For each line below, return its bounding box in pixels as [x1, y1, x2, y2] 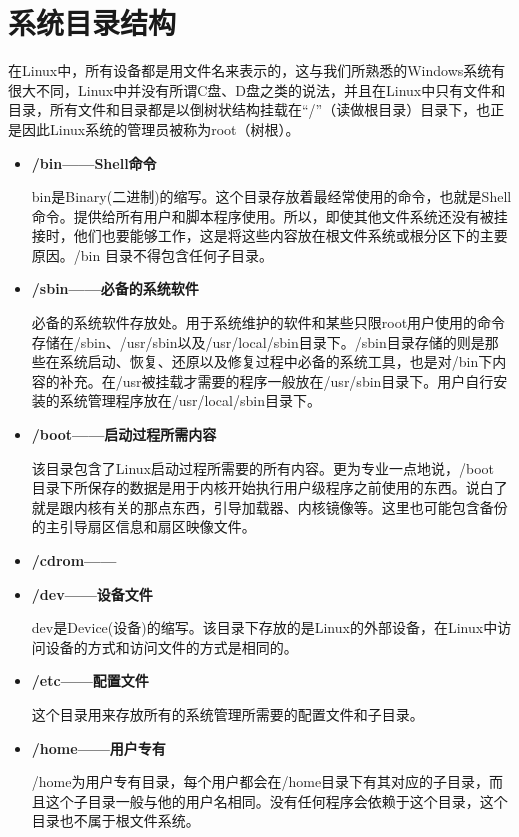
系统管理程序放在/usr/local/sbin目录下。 [59, 390, 321, 411]
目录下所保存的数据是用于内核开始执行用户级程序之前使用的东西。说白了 [31, 477, 508, 498]
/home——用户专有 [31, 737, 166, 758]
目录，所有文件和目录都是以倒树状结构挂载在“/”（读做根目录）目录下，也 [8, 99, 491, 120]
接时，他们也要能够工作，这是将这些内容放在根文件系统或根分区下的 [31, 225, 480, 246]
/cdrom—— [31, 550, 117, 570]
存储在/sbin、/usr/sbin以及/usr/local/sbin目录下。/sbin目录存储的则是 [31, 331, 485, 352]
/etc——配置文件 [31, 670, 149, 691]
